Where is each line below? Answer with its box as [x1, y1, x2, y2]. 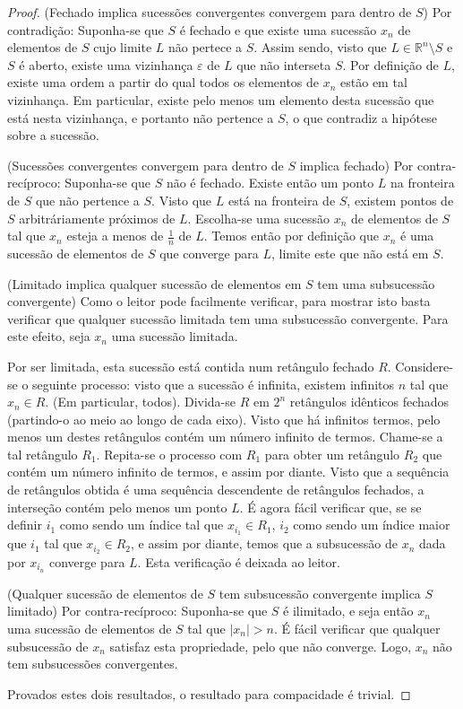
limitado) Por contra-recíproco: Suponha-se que [7, 601, 268, 620]
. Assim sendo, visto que [253, 38, 387, 57]
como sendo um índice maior [293, 515, 450, 534]
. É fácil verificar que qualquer [273, 619, 441, 638]
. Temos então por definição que [203, 226, 380, 245]
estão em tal [340, 73, 407, 92]
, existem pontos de [347, 190, 454, 209]
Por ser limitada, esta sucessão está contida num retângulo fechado [7, 356, 374, 375]
